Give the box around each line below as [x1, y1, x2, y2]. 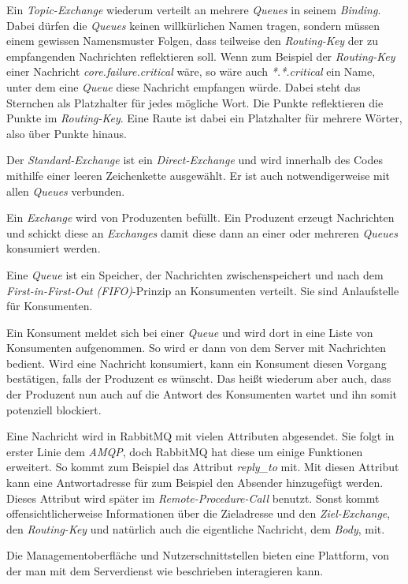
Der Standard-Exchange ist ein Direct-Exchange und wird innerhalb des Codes [6, 152, 383, 168]
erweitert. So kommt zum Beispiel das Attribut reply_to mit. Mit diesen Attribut [6, 459, 399, 475]
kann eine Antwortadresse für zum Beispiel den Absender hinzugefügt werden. [6, 474, 384, 491]
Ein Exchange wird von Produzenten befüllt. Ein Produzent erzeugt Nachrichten [6, 209, 395, 226]
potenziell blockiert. [6, 401, 102, 417]
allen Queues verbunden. [6, 182, 125, 199]
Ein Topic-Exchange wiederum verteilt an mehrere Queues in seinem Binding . [6, 2, 381, 17]
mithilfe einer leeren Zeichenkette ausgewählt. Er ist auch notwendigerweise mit [6, 167, 391, 183]
